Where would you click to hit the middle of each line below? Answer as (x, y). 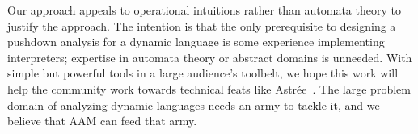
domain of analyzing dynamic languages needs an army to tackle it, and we (194, 105)
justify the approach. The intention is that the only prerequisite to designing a (202, 25)
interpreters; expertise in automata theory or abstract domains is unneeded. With (210, 57)
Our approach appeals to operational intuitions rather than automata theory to (204, 10)
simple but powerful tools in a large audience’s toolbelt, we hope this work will (203, 73)
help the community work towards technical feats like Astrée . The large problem (209, 88)
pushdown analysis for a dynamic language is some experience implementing (196, 42)
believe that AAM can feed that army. (102, 121)
